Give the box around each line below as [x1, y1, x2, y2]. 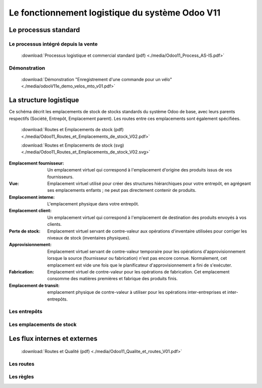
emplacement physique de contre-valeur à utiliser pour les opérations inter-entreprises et [47, 289, 227, 295]
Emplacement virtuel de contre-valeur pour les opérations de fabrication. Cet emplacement [47, 269, 230, 274]
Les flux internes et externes [9, 335, 98, 343]
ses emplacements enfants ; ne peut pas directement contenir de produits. [47, 187, 196, 193]
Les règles [9, 373, 34, 380]
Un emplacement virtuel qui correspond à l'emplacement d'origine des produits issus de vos [47, 167, 232, 173]
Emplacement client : [9, 208, 52, 214]
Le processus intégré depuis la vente [9, 40, 98, 47]
